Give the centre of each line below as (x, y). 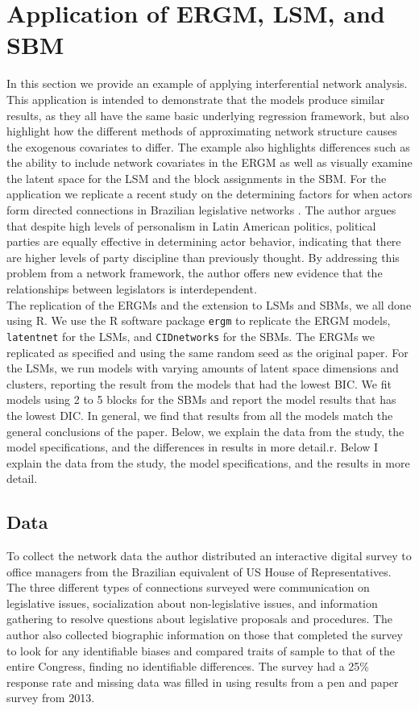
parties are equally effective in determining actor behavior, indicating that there (204, 241)
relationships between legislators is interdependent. (132, 289)
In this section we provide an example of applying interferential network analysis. (207, 83)
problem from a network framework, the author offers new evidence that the (195, 273)
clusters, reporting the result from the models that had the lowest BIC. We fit (199, 383)
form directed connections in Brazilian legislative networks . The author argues (201, 210)
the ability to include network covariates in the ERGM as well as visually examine (209, 162)
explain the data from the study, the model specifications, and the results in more (208, 462)
